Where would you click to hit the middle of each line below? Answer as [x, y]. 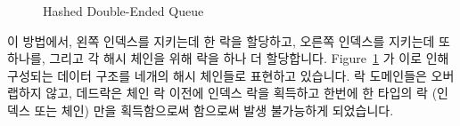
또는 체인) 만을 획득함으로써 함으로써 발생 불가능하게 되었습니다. [214, 110]
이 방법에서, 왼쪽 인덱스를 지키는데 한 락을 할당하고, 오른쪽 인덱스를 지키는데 [221, 40]
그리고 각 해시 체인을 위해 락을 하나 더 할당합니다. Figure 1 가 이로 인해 [249, 58]
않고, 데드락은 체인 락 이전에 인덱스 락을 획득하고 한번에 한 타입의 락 [237, 93]
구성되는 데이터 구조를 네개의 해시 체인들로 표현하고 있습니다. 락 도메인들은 [217, 75]
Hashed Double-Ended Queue [123, 11]
